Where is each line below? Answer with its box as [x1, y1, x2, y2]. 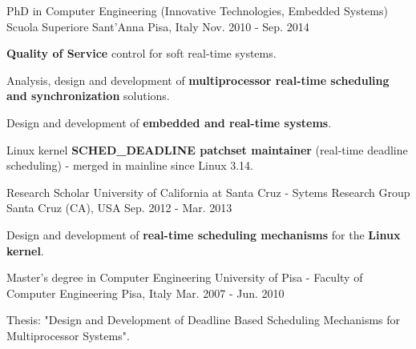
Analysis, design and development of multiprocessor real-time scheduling [6, 71, 390, 88]
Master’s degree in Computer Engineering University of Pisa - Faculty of [6, 269, 363, 286]
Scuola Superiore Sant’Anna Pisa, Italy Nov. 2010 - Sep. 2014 [6, 18, 309, 34]
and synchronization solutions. [6, 87, 170, 104]
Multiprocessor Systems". [6, 327, 130, 343]
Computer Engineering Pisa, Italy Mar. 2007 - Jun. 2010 [6, 284, 285, 301]
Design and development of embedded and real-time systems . [6, 114, 332, 130]
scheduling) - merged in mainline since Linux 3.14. [6, 157, 253, 174]
